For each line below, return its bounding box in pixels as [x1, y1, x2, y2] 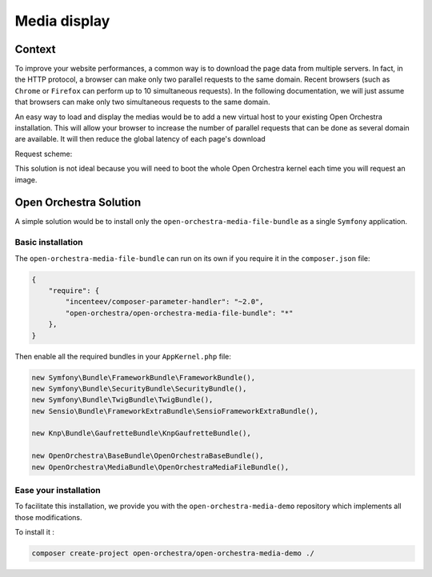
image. [14, 174, 38, 184]
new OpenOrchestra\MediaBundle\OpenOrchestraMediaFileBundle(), [31, 463, 290, 471]
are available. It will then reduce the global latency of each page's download [14, 134, 266, 144]
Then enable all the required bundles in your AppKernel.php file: [14, 351, 232, 361]
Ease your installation [14, 485, 101, 496]
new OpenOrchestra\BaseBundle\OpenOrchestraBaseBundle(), [31, 451, 264, 460]
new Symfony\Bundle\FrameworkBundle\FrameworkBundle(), [31, 373, 256, 382]
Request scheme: [14, 149, 73, 158]
